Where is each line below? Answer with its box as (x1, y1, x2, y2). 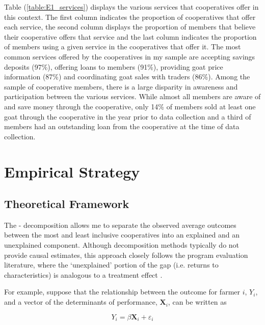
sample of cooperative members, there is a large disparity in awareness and (4, 81, 238, 92)
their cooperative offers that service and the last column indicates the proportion (4, 31, 257, 42)
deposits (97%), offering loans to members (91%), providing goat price (4, 61, 223, 72)
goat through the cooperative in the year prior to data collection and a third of (4, 111, 251, 122)
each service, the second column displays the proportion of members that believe (4, 21, 256, 32)
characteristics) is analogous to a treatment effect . (4, 269, 163, 280)
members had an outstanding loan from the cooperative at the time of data (4, 121, 240, 132)
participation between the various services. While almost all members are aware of (4, 91, 261, 102)
